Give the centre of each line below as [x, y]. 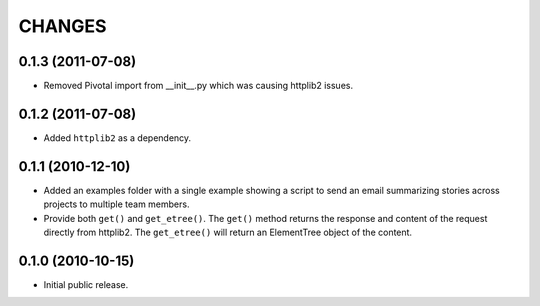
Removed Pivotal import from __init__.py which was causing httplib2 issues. [198, 86]
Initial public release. [86, 284]
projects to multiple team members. [116, 204]
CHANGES [62, 26]
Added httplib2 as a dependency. [117, 137]
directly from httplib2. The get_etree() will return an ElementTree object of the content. [228, 232]
